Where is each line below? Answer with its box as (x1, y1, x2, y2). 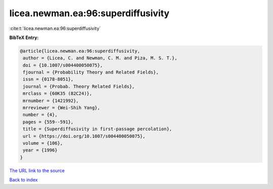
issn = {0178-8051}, (23, 77, 74, 82)
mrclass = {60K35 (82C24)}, (23, 91, 93, 96)
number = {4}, (23, 112, 58, 118)
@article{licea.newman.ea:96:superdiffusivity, (20, 48, 140, 54)
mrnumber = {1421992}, (23, 98, 79, 103)
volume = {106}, (23, 140, 63, 146)
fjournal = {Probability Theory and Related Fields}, (23, 69, 159, 75)
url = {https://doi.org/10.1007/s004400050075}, (23, 133, 146, 139)
